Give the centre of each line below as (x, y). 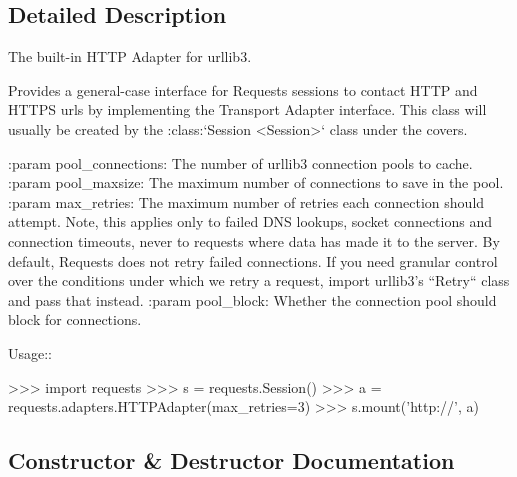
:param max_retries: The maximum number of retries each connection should (246, 201)
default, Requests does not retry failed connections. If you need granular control (253, 260)
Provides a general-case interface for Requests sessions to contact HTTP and (243, 89)
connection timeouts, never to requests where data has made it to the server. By (254, 240)
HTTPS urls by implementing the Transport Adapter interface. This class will (247, 109)
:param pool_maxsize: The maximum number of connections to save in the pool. (256, 182)
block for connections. (75, 319)
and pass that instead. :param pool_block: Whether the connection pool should (252, 299)
